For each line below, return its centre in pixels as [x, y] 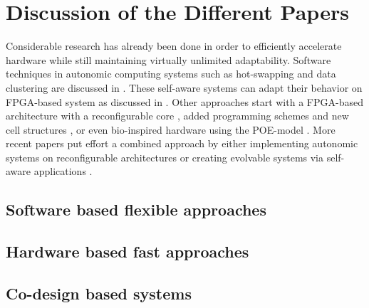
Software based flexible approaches [136, 209]
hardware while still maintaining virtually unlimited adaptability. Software [168, 59]
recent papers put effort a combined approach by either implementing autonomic [182, 143]
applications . [63, 171]
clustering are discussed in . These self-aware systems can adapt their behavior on [184, 87]
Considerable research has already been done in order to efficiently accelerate [174, 46]
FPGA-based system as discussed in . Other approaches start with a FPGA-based [184, 101]
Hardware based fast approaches [128, 251]
